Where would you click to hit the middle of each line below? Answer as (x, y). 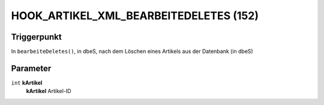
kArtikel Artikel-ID (49, 91)
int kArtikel (27, 82)
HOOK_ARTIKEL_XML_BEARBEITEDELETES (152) (135, 16)
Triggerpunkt (37, 37)
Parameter (31, 68)
